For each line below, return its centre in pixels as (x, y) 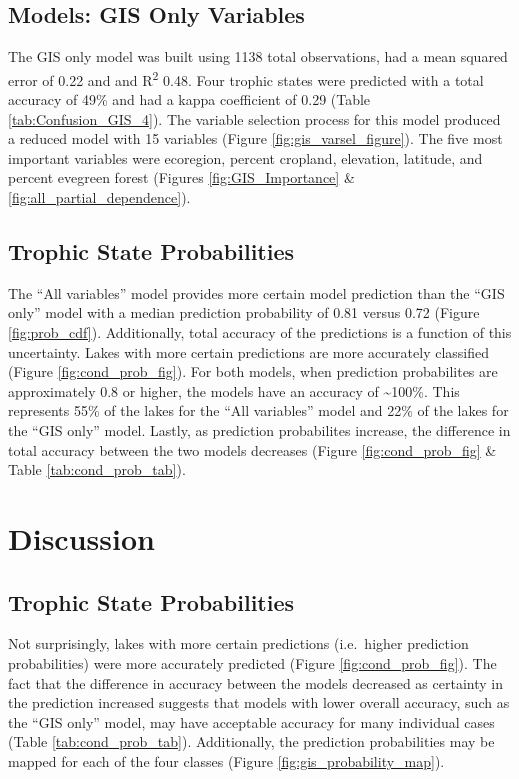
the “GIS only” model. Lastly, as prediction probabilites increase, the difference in (259, 429)
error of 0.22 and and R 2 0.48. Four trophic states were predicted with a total (246, 78)
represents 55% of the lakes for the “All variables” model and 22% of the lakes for (258, 410)
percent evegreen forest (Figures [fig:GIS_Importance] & (181, 177)
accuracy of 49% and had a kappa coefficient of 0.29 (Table (189, 99)
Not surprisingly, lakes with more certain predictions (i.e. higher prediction (238, 643)
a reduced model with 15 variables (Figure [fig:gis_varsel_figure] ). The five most (255, 138)
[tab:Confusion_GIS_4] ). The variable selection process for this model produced (254, 118)
